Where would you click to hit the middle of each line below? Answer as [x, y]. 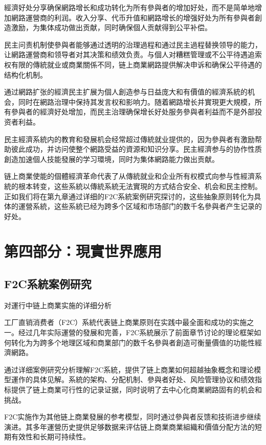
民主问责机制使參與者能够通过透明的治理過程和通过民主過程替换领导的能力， [133, 44]
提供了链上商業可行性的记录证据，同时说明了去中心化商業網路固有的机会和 [136, 390]
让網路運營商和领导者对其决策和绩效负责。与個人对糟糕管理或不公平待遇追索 [133, 54]
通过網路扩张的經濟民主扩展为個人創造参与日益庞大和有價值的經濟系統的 [126, 92]
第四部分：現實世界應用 [83, 251]
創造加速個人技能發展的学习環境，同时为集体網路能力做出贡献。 [112, 159]
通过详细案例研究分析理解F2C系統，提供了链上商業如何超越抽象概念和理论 [129, 369]
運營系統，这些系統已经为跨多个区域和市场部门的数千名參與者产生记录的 [140, 206]
